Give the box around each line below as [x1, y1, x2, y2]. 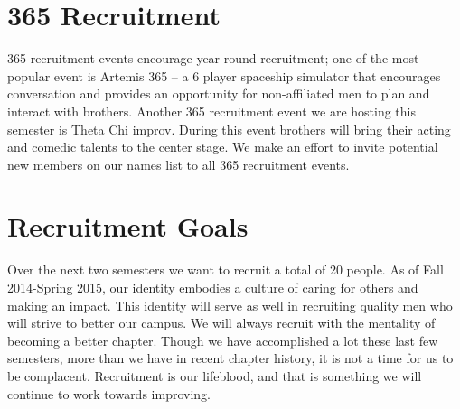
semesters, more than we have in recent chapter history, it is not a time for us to [7, 349, 454, 367]
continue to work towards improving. [7, 384, 211, 403]
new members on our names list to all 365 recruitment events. [7, 154, 350, 173]
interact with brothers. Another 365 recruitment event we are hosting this [7, 101, 416, 120]
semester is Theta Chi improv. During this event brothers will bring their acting [7, 119, 451, 138]
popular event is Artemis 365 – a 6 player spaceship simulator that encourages [7, 66, 441, 85]
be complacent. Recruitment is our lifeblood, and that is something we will [7, 366, 422, 385]
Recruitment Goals [7, 208, 249, 245]
